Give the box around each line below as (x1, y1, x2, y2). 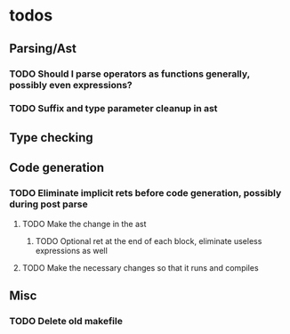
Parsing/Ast (9, 41, 77, 56)
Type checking (9, 130, 93, 145)
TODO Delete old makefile (9, 314, 123, 327)
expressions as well (35, 245, 109, 256)
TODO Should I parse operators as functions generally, (9, 68, 251, 80)
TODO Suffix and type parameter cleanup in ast (9, 102, 218, 115)
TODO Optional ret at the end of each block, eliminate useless (35, 235, 262, 246)
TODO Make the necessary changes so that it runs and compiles (21, 262, 260, 273)
